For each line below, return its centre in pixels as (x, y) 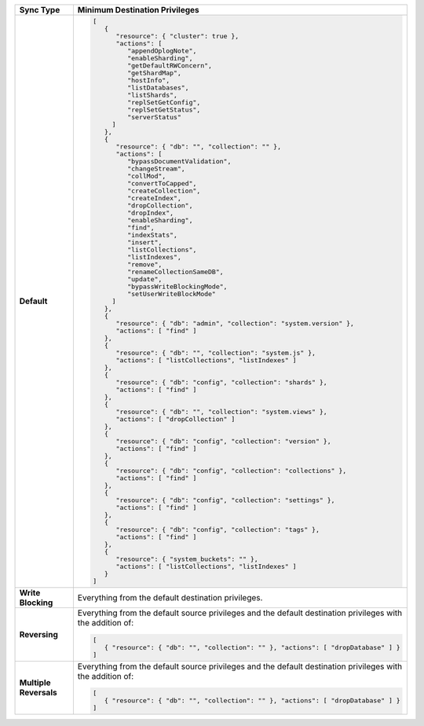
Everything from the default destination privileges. (170, 597)
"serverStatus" (154, 117)
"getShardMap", (154, 73)
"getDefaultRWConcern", (169, 66)
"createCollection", (164, 191)
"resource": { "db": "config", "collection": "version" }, (223, 441)
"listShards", (152, 95)
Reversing (39, 634)
